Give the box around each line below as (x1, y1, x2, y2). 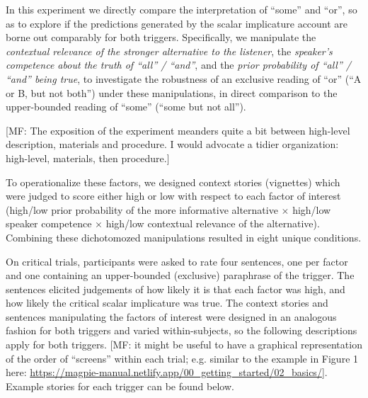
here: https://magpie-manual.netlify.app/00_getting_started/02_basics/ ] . (6, 365, 328, 380)
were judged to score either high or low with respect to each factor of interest (6, 188, 341, 203)
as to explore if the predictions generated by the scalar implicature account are (6, 16, 348, 30)
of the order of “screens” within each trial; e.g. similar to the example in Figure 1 (6, 351, 359, 365)
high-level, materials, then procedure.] (6, 150, 170, 165)
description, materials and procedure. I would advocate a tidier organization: (6, 137, 339, 152)
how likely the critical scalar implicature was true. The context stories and (6, 295, 328, 310)
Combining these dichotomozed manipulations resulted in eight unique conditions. (6, 229, 362, 244)
